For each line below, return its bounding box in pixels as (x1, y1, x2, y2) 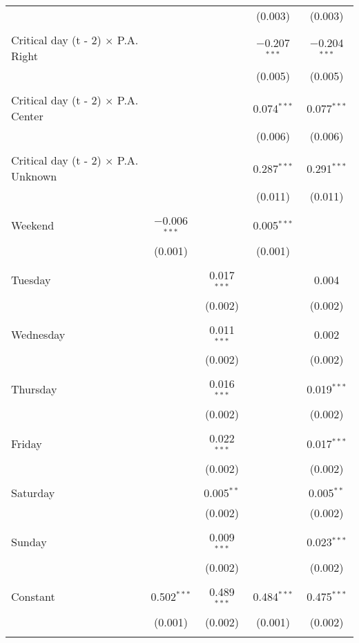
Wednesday (11, 326, 66, 342)
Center (11, 108, 43, 124)
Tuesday (11, 272, 51, 288)
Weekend (11, 217, 55, 234)
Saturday (11, 484, 55, 501)
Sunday (11, 534, 47, 550)
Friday (11, 435, 42, 451)
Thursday (11, 380, 57, 397)
